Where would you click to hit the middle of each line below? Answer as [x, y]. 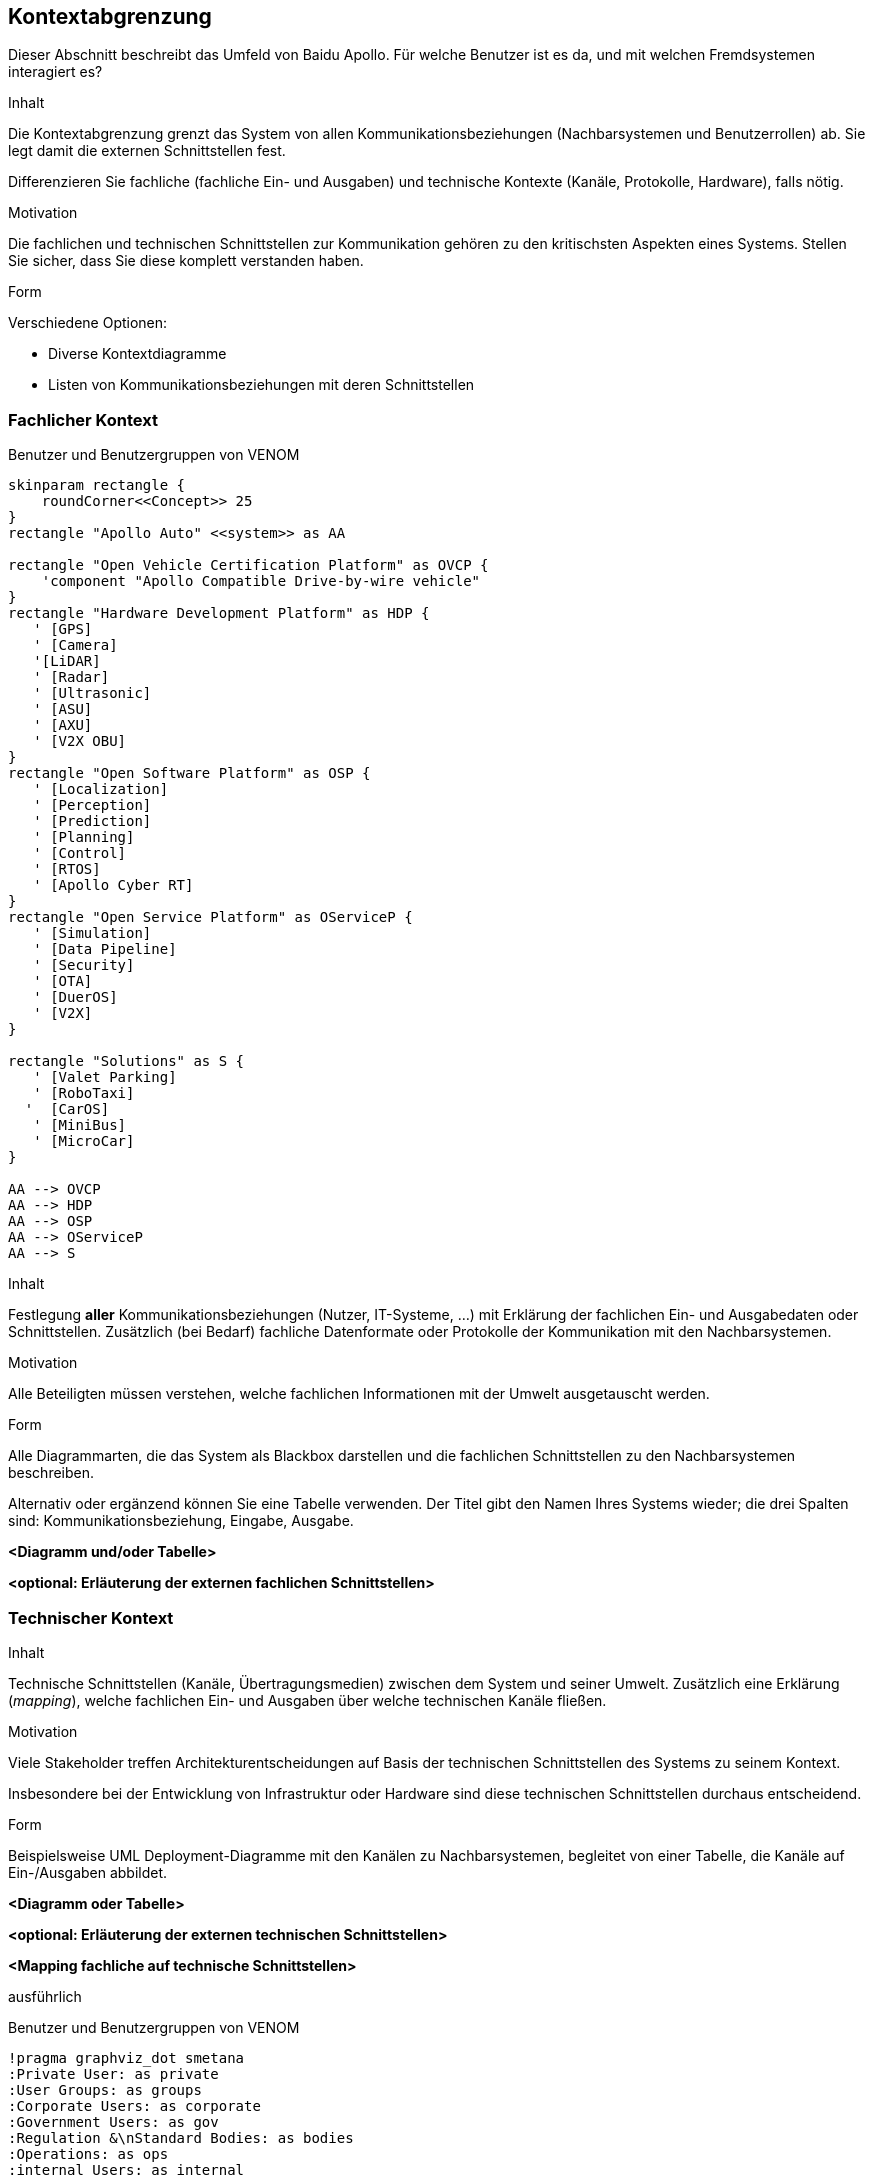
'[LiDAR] [67, 661]
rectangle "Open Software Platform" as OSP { [189, 773]
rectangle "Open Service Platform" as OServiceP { [210, 917]
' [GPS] [63, 629]
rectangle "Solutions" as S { [126, 1061]
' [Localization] [101, 789]
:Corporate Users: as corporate [134, 2105]
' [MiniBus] [80, 1125]
